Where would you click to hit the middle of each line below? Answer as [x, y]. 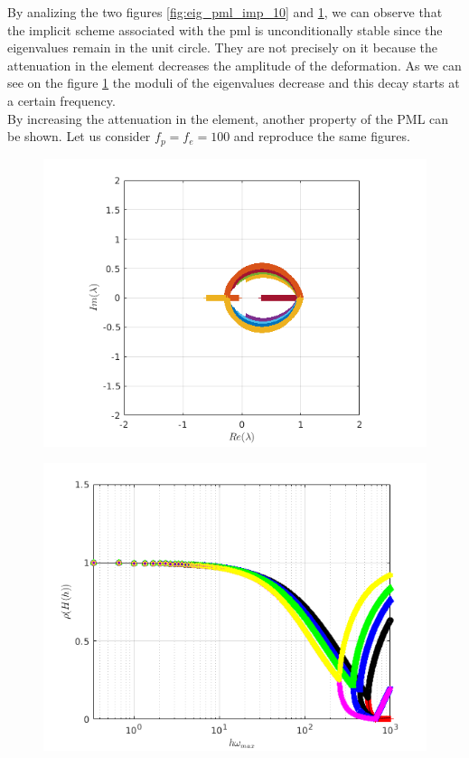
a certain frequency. [61, 100]
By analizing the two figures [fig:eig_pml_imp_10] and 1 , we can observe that [225, 12]
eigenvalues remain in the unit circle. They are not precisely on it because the [222, 47]
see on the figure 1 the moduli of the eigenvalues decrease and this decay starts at [234, 83]
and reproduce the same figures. [322, 136]
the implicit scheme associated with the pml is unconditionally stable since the [225, 29]
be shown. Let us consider [79, 136]
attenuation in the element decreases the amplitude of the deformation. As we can [234, 65]
